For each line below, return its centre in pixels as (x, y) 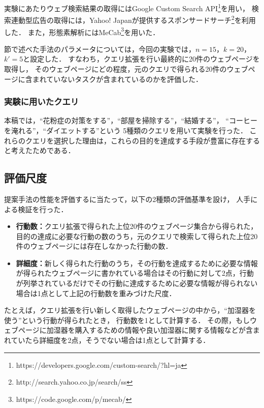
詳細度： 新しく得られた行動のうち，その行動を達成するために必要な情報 (137, 263)
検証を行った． (43, 209)
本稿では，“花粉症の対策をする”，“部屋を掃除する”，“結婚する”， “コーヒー (131, 120)
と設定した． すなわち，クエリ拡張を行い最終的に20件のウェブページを (141, 59)
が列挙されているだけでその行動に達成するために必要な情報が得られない (137, 283)
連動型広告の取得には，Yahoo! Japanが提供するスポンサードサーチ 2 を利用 (133, 19)
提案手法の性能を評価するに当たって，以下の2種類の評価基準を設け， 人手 (127, 199)
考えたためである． (43, 150)
